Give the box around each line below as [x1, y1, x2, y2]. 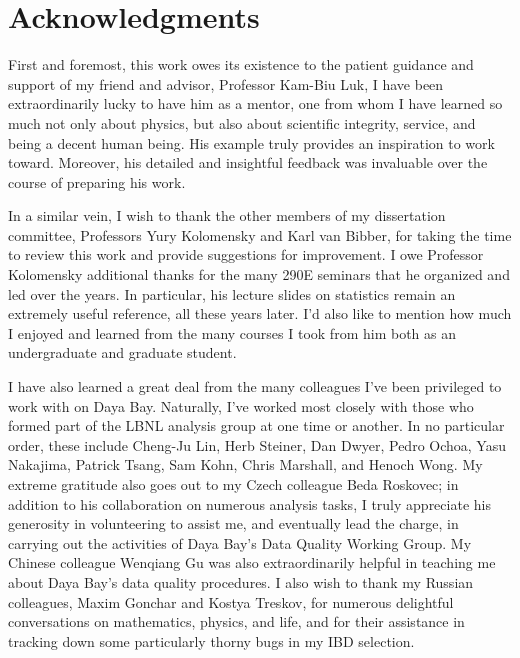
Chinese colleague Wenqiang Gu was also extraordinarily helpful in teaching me [8, 552, 496, 573]
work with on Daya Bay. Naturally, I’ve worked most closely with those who [8, 395, 474, 416]
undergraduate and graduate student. [8, 342, 237, 363]
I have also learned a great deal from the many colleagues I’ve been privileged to [8, 376, 502, 397]
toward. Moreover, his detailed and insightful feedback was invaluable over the [8, 152, 488, 173]
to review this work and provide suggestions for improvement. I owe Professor [8, 244, 484, 265]
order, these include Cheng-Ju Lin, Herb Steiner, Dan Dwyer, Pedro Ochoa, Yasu [8, 434, 506, 455]
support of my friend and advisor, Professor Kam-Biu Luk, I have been [8, 73, 444, 94]
